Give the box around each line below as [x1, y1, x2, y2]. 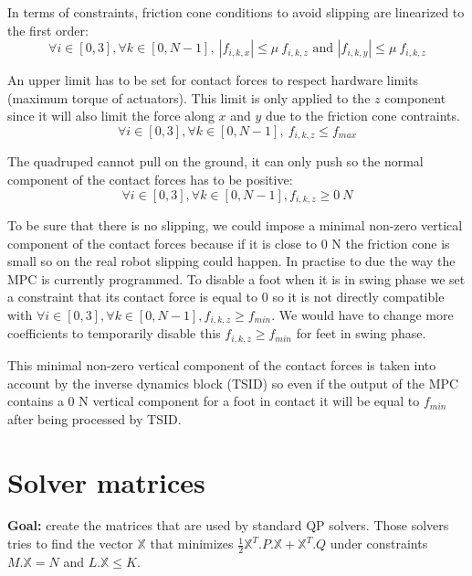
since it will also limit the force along [7, 106, 215, 125]
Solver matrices [7, 463, 205, 500]
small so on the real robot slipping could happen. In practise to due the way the [7, 251, 456, 271]
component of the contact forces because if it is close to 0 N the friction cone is [7, 233, 450, 252]
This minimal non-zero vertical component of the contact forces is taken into [7, 355, 436, 374]
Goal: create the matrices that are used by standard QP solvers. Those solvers [7, 516, 449, 535]
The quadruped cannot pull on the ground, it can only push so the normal [7, 152, 424, 171]
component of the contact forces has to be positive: [7, 170, 293, 189]
